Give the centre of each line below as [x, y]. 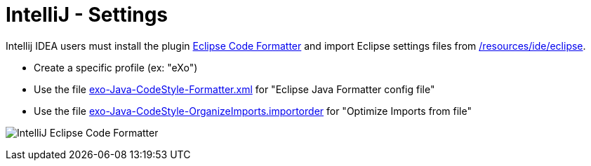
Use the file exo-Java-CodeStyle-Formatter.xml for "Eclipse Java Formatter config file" [234, 89]
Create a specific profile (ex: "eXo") [116, 67]
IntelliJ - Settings [87, 15]
